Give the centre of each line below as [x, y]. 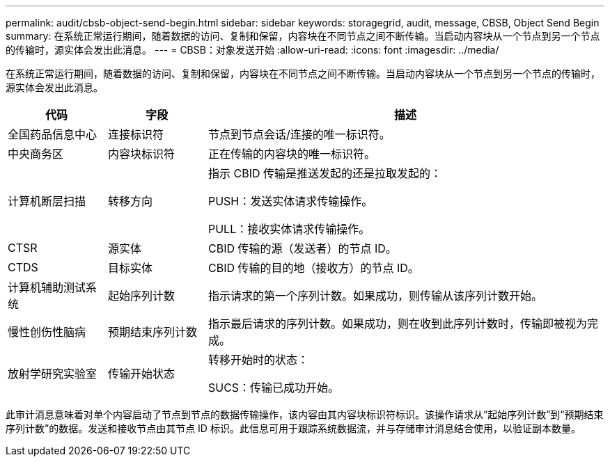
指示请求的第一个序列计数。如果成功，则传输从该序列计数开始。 [375, 296]
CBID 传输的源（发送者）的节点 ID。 [302, 248]
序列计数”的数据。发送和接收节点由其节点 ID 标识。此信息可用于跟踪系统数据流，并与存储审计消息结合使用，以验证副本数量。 [293, 428]
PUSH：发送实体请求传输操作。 [290, 201]
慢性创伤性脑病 [47, 332]
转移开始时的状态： [258, 360]
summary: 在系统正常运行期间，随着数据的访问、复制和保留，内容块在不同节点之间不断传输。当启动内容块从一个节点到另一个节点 [303, 36]
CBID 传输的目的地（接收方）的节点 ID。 [313, 268]
